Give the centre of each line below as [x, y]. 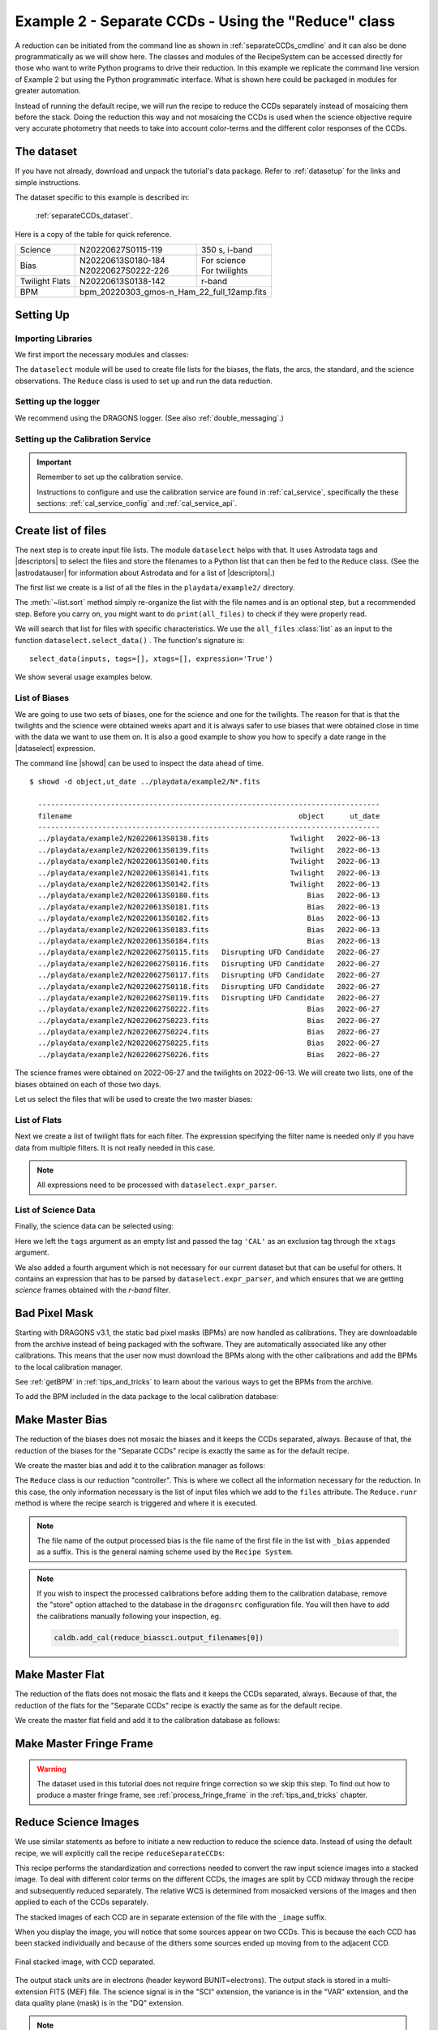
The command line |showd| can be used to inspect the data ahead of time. [139, 763]
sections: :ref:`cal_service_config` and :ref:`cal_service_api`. [137, 503]
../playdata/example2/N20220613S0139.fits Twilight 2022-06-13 [209, 850]
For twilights [225, 270]
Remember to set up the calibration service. [110, 477]
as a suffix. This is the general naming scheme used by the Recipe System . [165, 1552]
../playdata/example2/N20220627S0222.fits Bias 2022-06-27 [209, 1009]
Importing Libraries [54, 339]
